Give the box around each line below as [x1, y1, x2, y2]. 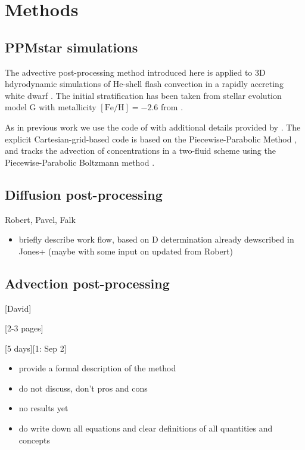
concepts [18, 433, 50, 446]
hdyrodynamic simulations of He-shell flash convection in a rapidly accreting [5, 77, 284, 90]
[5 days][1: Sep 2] [5, 342, 67, 354]
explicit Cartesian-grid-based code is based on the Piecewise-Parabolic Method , [5, 132, 297, 145]
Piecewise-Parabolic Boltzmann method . [5, 156, 155, 168]
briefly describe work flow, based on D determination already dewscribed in [18, 233, 294, 246]
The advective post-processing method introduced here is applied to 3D [5, 66, 266, 78]
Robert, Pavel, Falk [5, 213, 76, 225]
